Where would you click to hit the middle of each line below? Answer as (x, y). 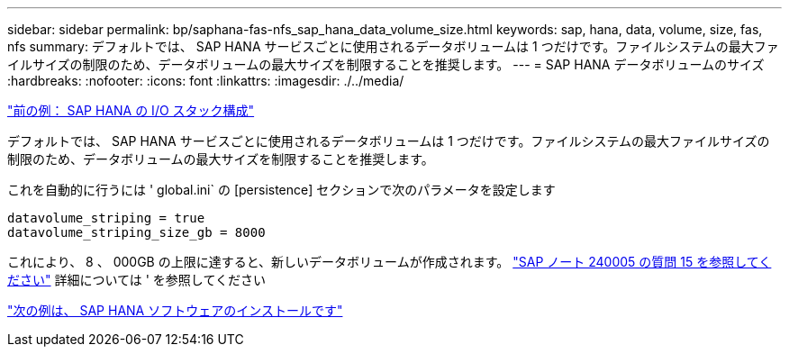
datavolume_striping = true (106, 218)
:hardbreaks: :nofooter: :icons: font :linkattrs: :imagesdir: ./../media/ (206, 81)
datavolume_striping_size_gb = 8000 (136, 232)
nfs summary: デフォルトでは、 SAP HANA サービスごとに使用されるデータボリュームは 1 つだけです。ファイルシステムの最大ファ (393, 46)
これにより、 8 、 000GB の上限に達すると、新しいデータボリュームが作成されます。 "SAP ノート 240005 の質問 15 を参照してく (390, 262)
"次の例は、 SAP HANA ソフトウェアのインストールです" (175, 310)
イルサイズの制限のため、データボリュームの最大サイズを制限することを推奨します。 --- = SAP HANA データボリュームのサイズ (386, 64)
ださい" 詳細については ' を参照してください (137, 280)
